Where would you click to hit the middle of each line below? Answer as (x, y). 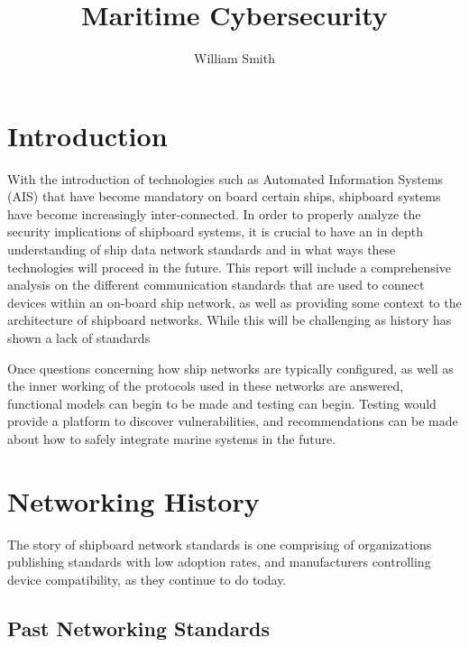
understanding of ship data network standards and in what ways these (202, 250)
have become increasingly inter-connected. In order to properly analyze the (214, 213)
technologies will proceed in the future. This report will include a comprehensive (229, 267)
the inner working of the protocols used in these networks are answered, (206, 386)
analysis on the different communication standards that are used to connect (216, 285)
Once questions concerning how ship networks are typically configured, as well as (230, 368)
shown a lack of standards (79, 337)
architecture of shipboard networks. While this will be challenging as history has (230, 320)
